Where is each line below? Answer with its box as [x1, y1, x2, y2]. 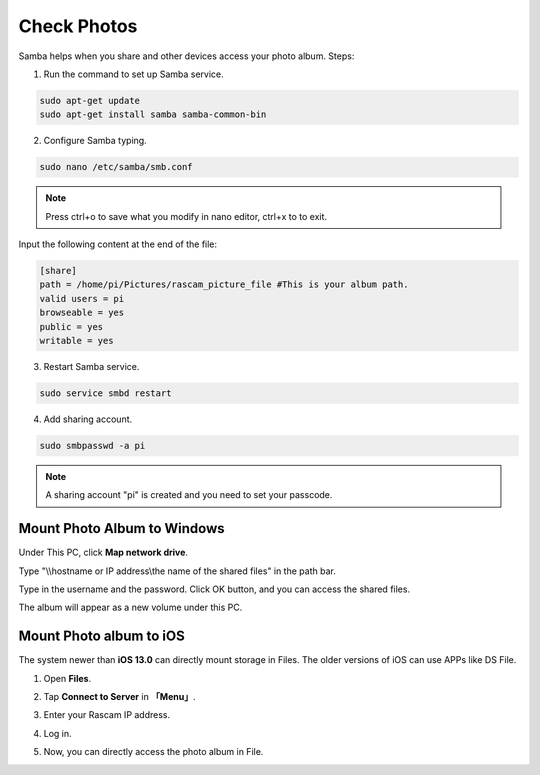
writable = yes [39, 335, 114, 346]
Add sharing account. [43, 413, 133, 425]
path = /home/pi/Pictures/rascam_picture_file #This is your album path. [39, 279, 409, 290]
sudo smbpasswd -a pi [39, 440, 146, 451]
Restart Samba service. [43, 360, 140, 372]
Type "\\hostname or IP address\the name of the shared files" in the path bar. [18, 565, 337, 577]
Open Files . [43, 672, 92, 684]
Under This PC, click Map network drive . [18, 546, 189, 559]
